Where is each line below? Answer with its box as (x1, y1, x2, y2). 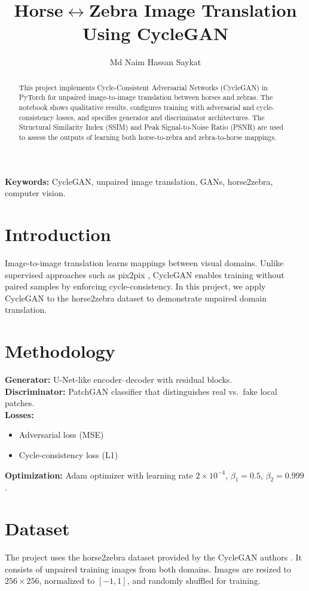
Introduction (5, 222, 111, 246)
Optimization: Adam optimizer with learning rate (5, 468, 193, 481)
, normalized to (39, 574, 95, 587)
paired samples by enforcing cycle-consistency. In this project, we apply (5, 280, 266, 293)
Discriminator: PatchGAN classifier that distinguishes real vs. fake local (5, 385, 277, 397)
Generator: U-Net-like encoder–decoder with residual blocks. (5, 373, 232, 386)
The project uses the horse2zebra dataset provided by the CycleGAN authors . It (5, 551, 302, 563)
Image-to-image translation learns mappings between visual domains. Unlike (5, 256, 284, 269)
